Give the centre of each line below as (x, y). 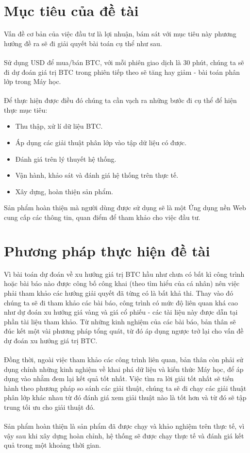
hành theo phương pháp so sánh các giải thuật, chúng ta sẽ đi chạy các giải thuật (125, 388)
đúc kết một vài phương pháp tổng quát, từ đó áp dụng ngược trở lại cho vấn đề (124, 331)
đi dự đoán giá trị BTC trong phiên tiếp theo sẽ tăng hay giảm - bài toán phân (122, 72)
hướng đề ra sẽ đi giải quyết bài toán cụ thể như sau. (83, 43)
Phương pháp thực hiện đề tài (107, 250)
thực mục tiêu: (26, 109)
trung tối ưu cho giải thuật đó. (50, 407)
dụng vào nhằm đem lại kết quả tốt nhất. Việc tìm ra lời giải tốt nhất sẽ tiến (119, 378)
